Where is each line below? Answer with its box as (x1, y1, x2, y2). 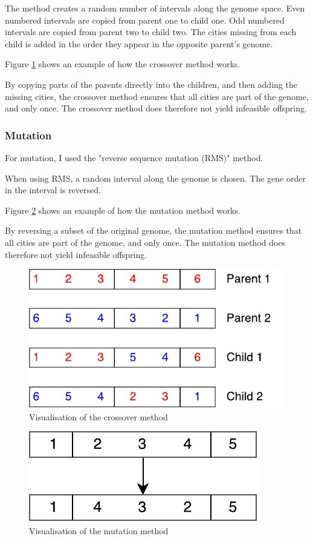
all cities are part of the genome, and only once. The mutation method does (5, 236, 286, 248)
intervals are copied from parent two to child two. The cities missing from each (5, 25, 297, 38)
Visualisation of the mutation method (29, 524, 169, 537)
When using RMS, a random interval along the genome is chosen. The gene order (5, 171, 306, 184)
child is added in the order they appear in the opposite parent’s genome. (5, 37, 273, 50)
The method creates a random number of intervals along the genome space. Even (5, 2, 305, 14)
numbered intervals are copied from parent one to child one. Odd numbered (5, 13, 285, 26)
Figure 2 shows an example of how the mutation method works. (5, 203, 240, 216)
